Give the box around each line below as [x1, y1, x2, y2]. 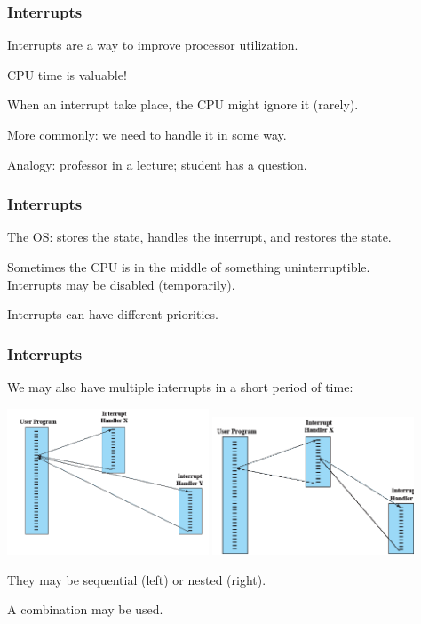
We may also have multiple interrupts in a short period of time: [7, 378, 353, 396]
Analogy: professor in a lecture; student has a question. [7, 155, 307, 173]
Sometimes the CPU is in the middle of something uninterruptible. [7, 258, 370, 276]
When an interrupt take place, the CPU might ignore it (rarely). [7, 95, 359, 114]
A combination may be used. [7, 600, 163, 619]
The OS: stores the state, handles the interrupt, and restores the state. [7, 228, 392, 246]
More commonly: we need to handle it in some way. [7, 125, 287, 143]
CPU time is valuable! [7, 65, 127, 84]
